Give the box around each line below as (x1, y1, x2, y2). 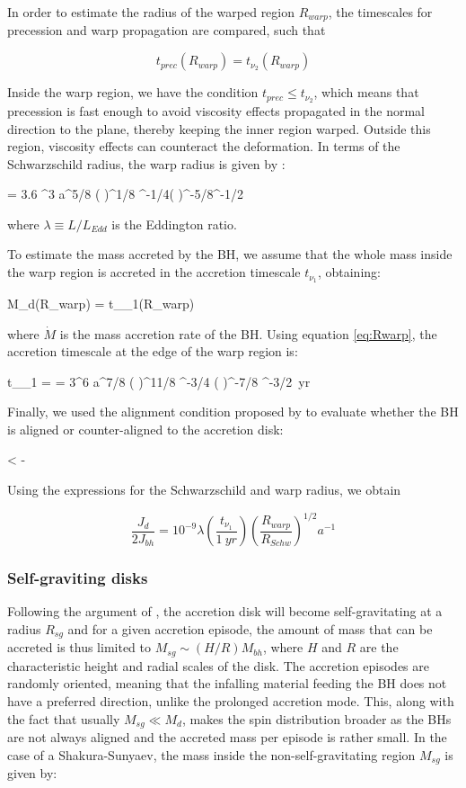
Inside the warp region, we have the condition (7, 83, 259, 102)
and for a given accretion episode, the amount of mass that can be (67, 619, 433, 638)
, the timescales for (328, 3, 433, 21)
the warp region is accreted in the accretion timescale (7, 263, 301, 282)
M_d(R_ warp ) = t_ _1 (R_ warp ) (7, 293, 195, 312)
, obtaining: (317, 263, 381, 282)
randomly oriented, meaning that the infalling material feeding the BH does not (7, 674, 447, 693)
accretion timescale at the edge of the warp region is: (7, 342, 298, 361)
